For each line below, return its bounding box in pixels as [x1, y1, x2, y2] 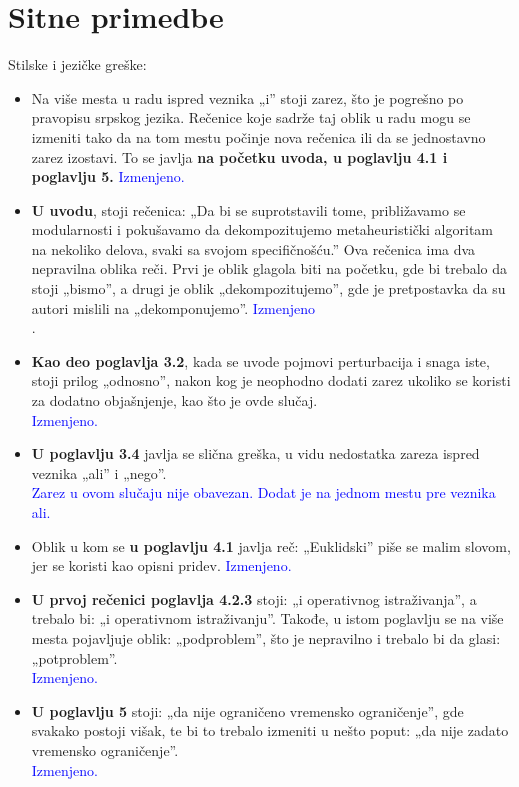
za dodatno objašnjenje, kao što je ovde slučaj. [31, 390, 318, 411]
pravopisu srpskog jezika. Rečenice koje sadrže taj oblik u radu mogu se [31, 107, 471, 128]
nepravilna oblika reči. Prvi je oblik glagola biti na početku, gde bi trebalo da [31, 258, 508, 279]
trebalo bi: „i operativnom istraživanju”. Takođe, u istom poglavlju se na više [31, 608, 504, 629]
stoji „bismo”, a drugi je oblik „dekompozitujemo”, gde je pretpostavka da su [31, 278, 506, 299]
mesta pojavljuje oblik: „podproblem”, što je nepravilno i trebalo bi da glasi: [31, 627, 501, 648]
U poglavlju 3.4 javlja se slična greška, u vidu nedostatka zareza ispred [31, 443, 480, 464]
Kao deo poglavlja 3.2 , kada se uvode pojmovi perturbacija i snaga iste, [31, 350, 490, 371]
